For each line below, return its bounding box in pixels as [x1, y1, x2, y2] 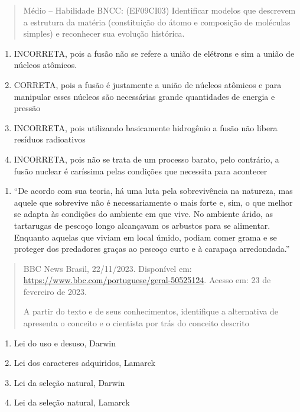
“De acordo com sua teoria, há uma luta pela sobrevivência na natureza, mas [14, 184, 293, 197]
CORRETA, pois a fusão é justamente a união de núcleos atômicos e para [14, 78, 282, 90]
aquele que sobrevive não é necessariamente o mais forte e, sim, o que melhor [14, 196, 293, 208]
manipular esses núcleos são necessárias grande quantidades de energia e [14, 90, 275, 102]
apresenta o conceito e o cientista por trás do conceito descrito [23, 317, 249, 329]
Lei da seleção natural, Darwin [14, 376, 125, 388]
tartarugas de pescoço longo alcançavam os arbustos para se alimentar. [14, 219, 270, 231]
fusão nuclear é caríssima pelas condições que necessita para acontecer [14, 164, 268, 177]
